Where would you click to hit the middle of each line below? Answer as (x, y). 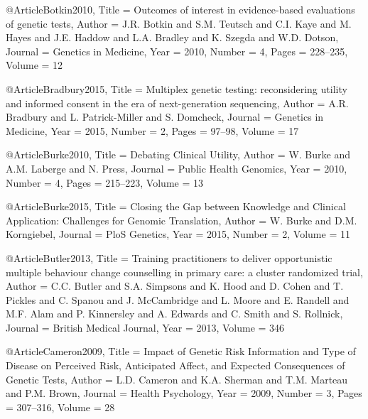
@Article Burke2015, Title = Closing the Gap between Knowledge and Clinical (176, 206)
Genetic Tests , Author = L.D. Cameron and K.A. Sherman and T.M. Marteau (177, 379)
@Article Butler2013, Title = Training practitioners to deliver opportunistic (169, 257)
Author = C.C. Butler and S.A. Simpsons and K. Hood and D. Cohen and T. (175, 286)
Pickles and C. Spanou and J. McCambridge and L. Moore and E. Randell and (178, 299)
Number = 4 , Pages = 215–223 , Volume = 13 (104, 182)
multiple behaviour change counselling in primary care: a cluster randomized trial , (184, 272)
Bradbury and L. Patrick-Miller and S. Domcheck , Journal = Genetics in (165, 117)
